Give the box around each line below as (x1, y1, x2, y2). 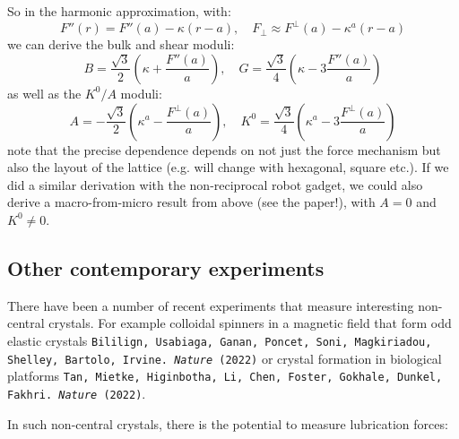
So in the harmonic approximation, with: (7, 2, 231, 20)
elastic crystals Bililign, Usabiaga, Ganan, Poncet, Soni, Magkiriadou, (7, 331, 432, 349)
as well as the (7, 83, 82, 102)
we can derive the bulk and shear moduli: (7, 35, 235, 54)
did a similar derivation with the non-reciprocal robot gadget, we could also (7, 175, 423, 194)
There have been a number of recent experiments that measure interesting (7, 296, 414, 314)
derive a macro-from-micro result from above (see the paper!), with (7, 193, 376, 211)
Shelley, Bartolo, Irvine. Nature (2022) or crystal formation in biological (7, 349, 442, 367)
